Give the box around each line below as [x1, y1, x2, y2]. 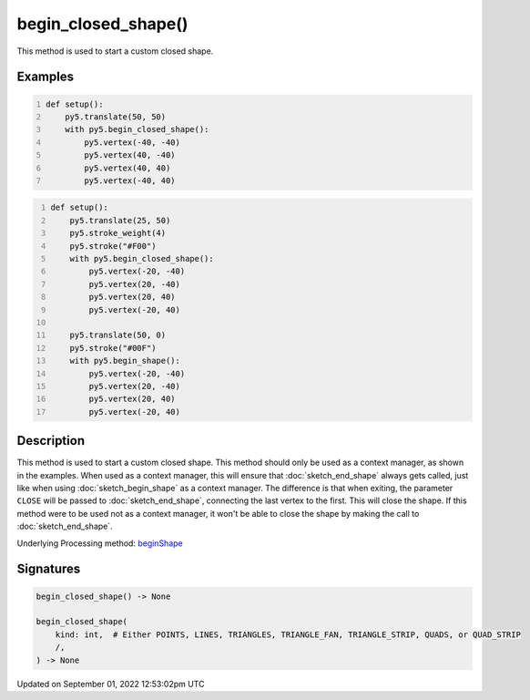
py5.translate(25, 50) [69, 215, 171, 225]
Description [16, 433, 86, 448]
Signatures [16, 561, 81, 577]
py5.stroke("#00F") [69, 343, 157, 353]
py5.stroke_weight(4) [69, 228, 167, 239]
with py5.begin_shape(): [69, 355, 181, 366]
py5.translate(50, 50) [65, 111, 167, 122]
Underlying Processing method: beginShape [16, 538, 183, 549]
